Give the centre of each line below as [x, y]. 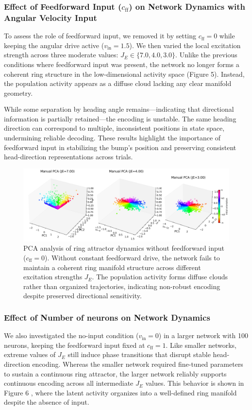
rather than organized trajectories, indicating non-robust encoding [122, 286]
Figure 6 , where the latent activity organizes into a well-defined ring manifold [120, 392]
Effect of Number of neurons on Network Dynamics [107, 317]
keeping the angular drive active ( [54, 45]
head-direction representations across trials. [68, 157]
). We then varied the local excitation [185, 45]
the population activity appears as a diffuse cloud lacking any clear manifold [118, 83]
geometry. [18, 93]
